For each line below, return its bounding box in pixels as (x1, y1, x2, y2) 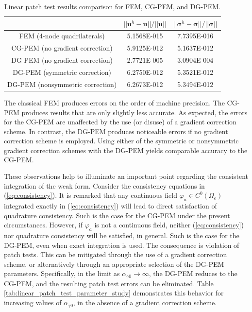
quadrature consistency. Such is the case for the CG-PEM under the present (4, 210, 230, 220)
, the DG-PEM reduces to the (149, 268, 237, 278)
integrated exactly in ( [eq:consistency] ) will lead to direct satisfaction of (4, 201, 217, 211)
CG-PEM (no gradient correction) (11, 43, 113, 53)
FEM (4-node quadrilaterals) (19, 31, 105, 41)
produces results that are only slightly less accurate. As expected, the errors (21, 107, 248, 117)
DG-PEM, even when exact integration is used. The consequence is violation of (4, 240, 239, 250)
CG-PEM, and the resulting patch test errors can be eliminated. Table (4, 278, 214, 288)
